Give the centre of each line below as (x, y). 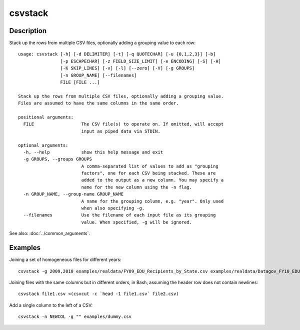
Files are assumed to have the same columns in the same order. (99, 103)
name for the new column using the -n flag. (137, 187)
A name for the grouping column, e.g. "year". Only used (152, 201)
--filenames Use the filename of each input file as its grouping (119, 215)
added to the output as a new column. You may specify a (152, 180)
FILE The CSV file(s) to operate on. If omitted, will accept (123, 124)
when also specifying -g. (113, 208)
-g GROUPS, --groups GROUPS (58, 159)
